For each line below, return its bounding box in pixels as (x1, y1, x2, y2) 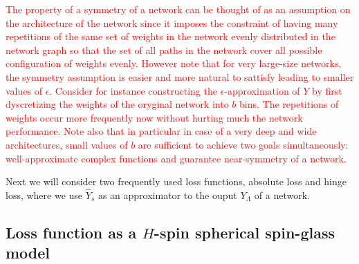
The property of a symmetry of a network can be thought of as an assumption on (6, 2, 351, 16)
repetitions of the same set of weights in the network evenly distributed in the (6, 29, 335, 44)
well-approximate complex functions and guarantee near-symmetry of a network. (6, 151, 347, 165)
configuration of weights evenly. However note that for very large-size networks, (6, 56, 342, 70)
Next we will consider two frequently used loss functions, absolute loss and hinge (6, 174, 347, 189)
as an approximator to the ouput (98, 187, 237, 202)
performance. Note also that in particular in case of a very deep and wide (6, 124, 317, 138)
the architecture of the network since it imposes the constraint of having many (6, 15, 338, 30)
